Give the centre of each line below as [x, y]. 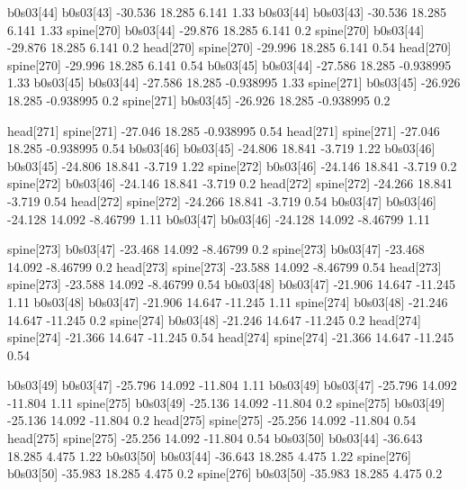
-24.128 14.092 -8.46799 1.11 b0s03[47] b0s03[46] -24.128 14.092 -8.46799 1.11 [219, 218]
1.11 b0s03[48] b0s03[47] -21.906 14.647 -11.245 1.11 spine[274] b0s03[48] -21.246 [228, 301]
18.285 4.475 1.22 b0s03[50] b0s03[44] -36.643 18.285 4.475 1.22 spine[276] [210, 455]
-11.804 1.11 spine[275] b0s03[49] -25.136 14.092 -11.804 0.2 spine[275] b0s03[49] [226, 402]
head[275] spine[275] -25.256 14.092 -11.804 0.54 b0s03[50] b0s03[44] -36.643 [215, 438]
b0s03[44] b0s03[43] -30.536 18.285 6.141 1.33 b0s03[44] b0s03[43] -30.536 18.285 [227, 12]
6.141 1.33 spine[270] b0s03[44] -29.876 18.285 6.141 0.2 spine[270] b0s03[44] [216, 29]
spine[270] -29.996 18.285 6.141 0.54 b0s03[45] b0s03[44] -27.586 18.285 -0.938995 [229, 64]
